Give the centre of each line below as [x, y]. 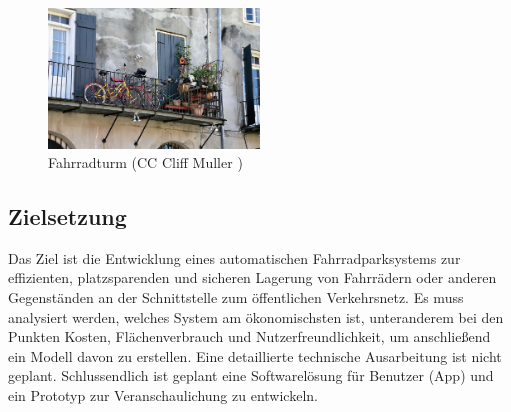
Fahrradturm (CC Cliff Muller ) [145, 162]
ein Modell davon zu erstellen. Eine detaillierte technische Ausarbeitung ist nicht [255, 355]
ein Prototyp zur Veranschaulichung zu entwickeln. [163, 395]
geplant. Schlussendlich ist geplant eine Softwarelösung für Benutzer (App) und [251, 375]
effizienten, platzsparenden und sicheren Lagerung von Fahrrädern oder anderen [252, 277]
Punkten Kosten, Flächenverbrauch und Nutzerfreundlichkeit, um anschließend [249, 336]
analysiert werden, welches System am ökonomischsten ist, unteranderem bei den [256, 316]
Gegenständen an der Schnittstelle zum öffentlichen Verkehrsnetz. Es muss [236, 297]
